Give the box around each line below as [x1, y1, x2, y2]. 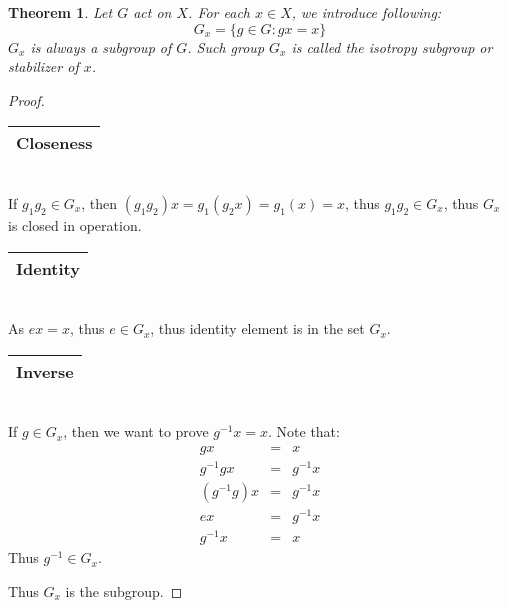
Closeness [16, 131, 93, 155]
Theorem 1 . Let [8, 2, 113, 22]
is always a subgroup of [30, 36, 172, 57]
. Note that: [268, 421, 340, 442]
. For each [188, 2, 250, 22]
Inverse [16, 359, 74, 383]
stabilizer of [8, 56, 79, 77]
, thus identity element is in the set [150, 318, 365, 339]
